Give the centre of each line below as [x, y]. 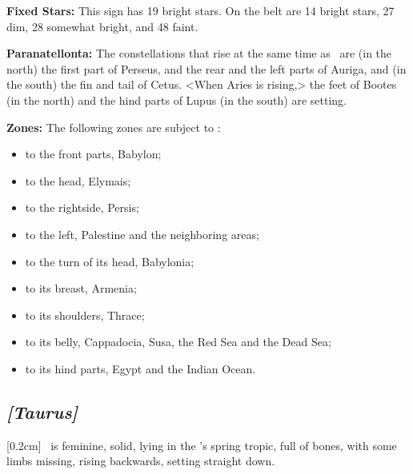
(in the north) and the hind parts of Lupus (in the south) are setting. [176, 100]
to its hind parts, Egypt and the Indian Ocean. [140, 368]
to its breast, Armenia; [81, 288]
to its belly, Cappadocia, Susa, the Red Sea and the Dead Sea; [178, 342]
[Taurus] [42, 411]
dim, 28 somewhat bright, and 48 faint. [102, 26]
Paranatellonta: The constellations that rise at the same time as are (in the [199, 53]
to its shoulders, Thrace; [85, 315]
